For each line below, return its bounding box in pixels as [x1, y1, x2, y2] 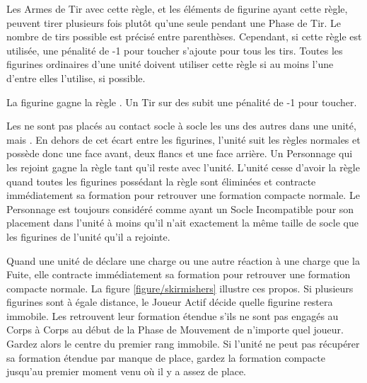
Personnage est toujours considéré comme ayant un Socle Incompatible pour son [6, 201, 354, 216]
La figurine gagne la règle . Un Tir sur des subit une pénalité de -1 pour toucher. [6, 94, 357, 109]
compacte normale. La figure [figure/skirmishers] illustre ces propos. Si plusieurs [6, 280, 354, 295]
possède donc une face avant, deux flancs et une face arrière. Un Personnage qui [6, 146, 353, 161]
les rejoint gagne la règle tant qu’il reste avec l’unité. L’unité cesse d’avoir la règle [6, 159, 360, 174]
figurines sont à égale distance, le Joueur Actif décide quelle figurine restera [6, 295, 333, 309]
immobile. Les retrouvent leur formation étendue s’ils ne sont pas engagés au [6, 308, 339, 323]
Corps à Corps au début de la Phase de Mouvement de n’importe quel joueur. [6, 322, 344, 337]
